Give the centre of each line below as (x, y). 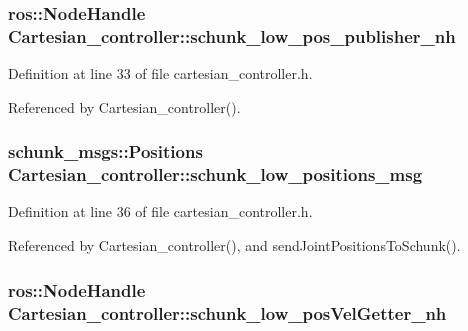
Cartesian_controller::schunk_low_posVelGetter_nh (227, 312)
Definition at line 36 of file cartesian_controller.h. (160, 211)
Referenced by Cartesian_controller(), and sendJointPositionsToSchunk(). (234, 245)
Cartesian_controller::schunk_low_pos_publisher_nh (232, 35)
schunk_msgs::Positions (105, 151)
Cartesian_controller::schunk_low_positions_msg (215, 174)
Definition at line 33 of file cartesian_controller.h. (160, 73)
